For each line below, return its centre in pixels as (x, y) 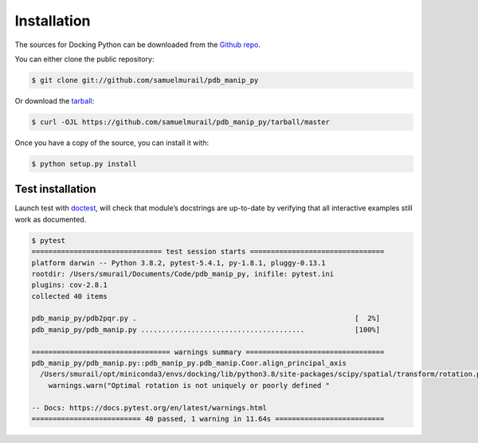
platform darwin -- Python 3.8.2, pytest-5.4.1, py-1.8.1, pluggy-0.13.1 (178, 263)
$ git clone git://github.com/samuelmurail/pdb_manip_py (145, 80)
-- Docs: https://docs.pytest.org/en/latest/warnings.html (149, 408)
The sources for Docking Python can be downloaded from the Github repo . (138, 45)
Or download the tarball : (55, 100)
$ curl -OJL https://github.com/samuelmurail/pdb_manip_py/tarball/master (181, 122)
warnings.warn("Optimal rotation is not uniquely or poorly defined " (189, 385)
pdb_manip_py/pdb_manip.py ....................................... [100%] (206, 329)
